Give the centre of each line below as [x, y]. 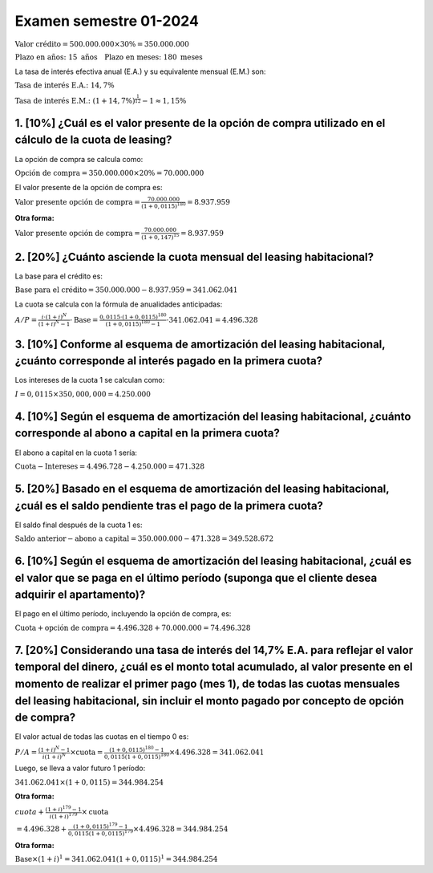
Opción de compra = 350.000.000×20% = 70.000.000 [109, 173]
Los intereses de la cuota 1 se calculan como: [90, 380]
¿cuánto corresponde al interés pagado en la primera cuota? [169, 361]
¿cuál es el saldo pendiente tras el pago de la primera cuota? [169, 506]
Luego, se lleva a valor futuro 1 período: [80, 768]
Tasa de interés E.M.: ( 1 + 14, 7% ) [75, 101]
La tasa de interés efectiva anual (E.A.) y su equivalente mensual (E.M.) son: [140, 71]
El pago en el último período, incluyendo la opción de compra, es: [123, 614]
